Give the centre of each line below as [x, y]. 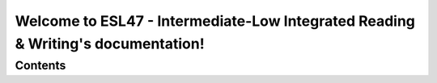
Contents [40, 65]
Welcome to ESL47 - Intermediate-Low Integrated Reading [215, 21]
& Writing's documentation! [110, 44]
